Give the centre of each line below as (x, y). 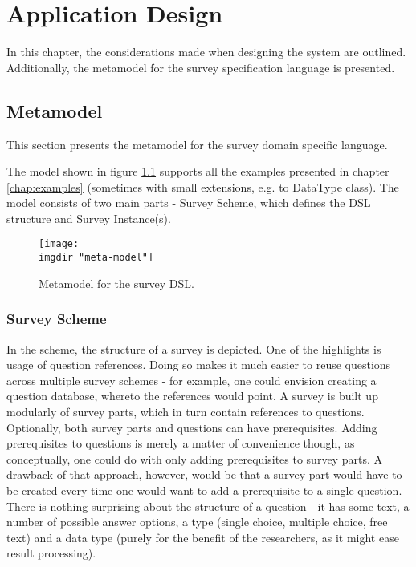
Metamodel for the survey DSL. (116, 283)
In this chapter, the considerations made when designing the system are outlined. (206, 52)
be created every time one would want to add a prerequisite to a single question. (204, 490)
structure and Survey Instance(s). (89, 218)
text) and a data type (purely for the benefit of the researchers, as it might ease (203, 537)
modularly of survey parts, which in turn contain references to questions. (186, 411)
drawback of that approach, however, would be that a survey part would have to (204, 474)
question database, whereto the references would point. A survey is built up (192, 396)
